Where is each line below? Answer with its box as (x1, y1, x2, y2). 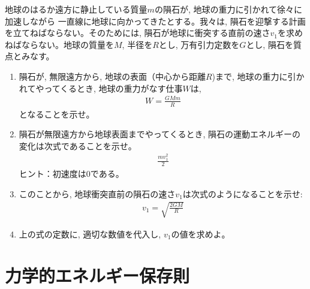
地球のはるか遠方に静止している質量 (5, 3, 148, 15)
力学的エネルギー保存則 (5, 263, 190, 287)
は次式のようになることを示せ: (182, 187, 303, 200)
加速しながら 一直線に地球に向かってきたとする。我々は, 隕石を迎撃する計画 (5, 14, 306, 27)
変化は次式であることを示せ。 (19, 139, 137, 152)
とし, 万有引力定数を (158, 38, 240, 50)
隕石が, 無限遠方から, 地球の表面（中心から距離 (19, 70, 206, 82)
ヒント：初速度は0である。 (19, 167, 124, 180)
